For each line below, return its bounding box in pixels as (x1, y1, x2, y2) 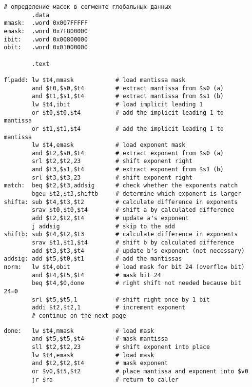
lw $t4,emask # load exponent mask (32, 142, 186, 149)
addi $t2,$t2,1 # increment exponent (32, 304, 186, 311)
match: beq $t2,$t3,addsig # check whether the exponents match (4, 182, 238, 189)
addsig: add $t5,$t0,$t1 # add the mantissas (4, 255, 182, 263)
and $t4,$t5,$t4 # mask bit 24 (32, 271, 161, 279)
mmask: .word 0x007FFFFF (4, 20, 88, 27)
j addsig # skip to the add (32, 223, 175, 230)
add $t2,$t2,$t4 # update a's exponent (32, 215, 189, 222)
